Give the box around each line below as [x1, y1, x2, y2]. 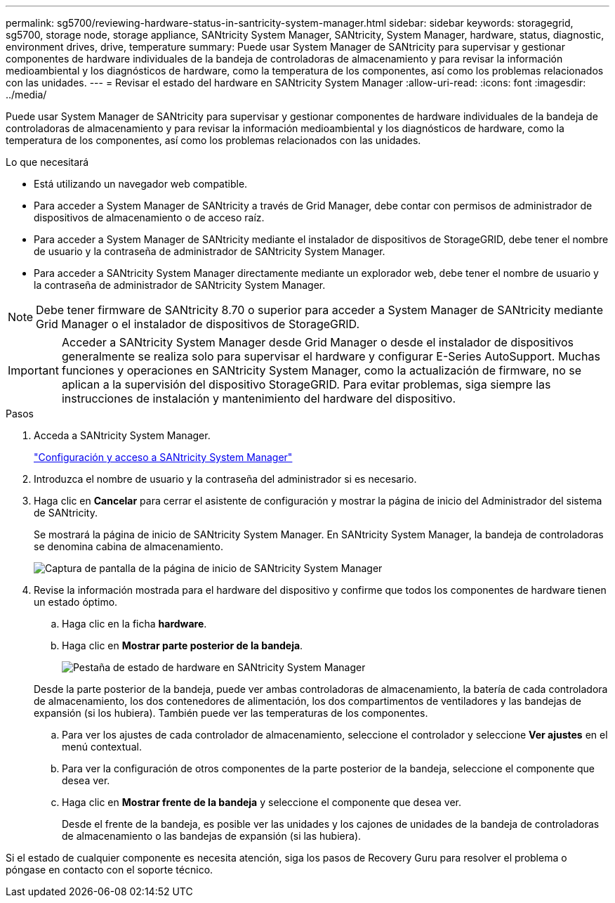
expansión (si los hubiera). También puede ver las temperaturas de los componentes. [34, 707, 428, 719]
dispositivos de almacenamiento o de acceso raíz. [34, 212, 265, 223]
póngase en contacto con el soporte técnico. [6, 864, 213, 876]
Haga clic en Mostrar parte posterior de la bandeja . [62, 639, 303, 651]
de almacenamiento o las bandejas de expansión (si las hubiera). [62, 830, 362, 842]
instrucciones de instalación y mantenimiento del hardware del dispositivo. [61, 391, 456, 405]
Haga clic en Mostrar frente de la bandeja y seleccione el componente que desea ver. [62, 796, 461, 808]
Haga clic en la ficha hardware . [62, 618, 207, 630]
